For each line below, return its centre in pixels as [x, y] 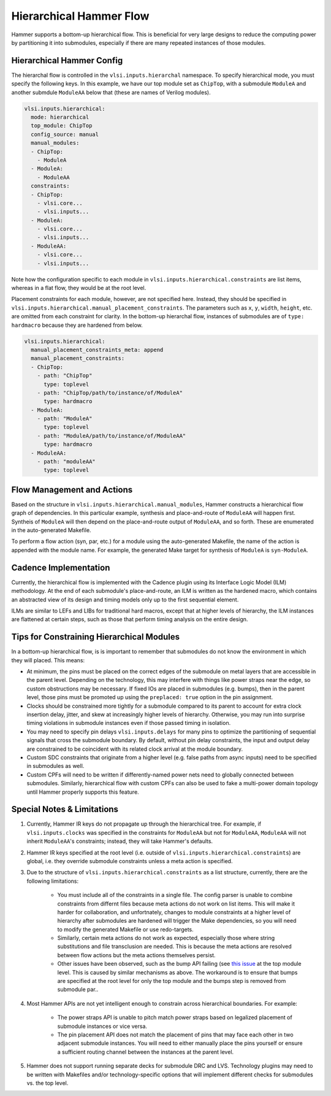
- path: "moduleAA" [67, 462]
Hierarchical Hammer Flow [80, 16]
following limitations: [53, 881]
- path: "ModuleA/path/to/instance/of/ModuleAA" [112, 436]
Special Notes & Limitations [65, 809]
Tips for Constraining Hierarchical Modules [96, 637]
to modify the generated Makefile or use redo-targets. [126, 929]
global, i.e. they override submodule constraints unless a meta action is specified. [130, 861]
